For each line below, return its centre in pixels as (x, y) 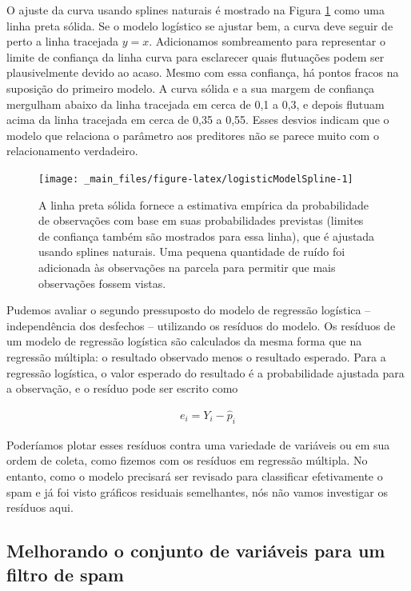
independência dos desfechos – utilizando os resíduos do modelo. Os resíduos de (201, 325)
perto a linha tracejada (63, 41)
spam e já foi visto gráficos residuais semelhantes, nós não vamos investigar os (197, 491)
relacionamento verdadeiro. (72, 151)
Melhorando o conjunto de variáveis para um (196, 551)
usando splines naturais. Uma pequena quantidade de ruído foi (192, 252)
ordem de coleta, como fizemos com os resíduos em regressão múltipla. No (187, 460)
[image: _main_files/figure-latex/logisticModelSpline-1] (196, 179)
